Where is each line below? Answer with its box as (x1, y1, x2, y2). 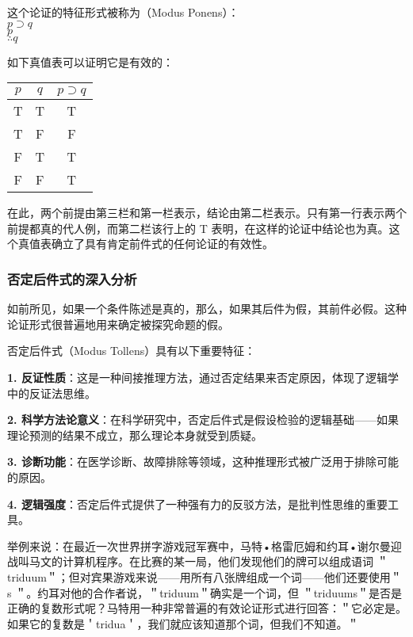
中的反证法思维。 (7, 384, 96, 401)
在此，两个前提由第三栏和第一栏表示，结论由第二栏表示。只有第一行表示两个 (7, 204, 407, 221)
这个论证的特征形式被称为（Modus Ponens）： (7, 4, 239, 20)
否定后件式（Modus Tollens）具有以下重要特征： (7, 342, 256, 359)
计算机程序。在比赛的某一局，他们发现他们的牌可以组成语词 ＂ (62, 553, 388, 570)
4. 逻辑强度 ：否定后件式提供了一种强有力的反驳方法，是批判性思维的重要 (7, 495, 388, 512)
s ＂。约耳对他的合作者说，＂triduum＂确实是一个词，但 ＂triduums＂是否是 (7, 584, 403, 601)
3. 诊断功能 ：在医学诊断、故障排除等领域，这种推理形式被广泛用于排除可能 (7, 453, 399, 470)
